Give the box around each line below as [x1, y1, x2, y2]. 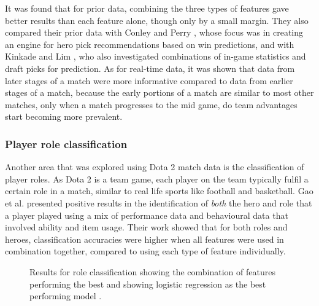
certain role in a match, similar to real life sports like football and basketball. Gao [5, 184, 313, 197]
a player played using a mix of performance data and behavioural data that [5, 208, 288, 221]
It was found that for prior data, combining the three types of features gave [5, 2, 289, 14]
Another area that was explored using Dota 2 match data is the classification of [5, 160, 304, 173]
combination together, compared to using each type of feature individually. [5, 245, 286, 257]
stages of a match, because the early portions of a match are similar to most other [5, 86, 314, 99]
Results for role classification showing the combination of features [29, 265, 275, 278]
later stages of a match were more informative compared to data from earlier [5, 74, 293, 87]
